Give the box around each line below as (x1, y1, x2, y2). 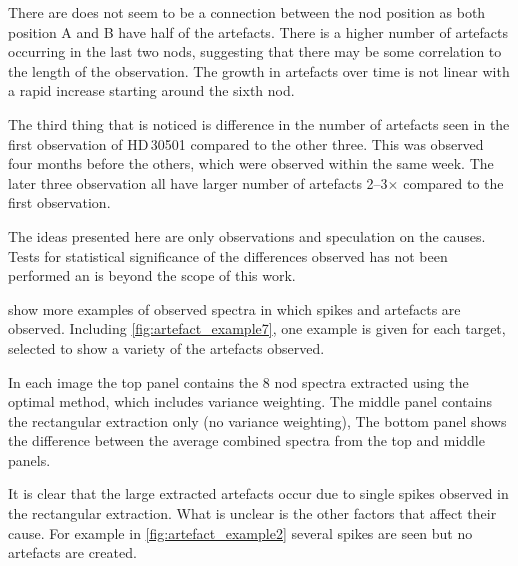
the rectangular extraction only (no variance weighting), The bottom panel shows (8, 410, 507, 431)
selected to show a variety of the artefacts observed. (8, 337, 325, 358)
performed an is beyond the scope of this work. (8, 265, 296, 286)
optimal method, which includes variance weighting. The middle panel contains (8, 391, 492, 412)
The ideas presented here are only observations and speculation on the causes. (8, 225, 486, 246)
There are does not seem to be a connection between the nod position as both (8, 2, 486, 22)
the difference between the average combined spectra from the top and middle (8, 430, 485, 451)
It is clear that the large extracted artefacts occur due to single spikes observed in (8, 483, 509, 504)
